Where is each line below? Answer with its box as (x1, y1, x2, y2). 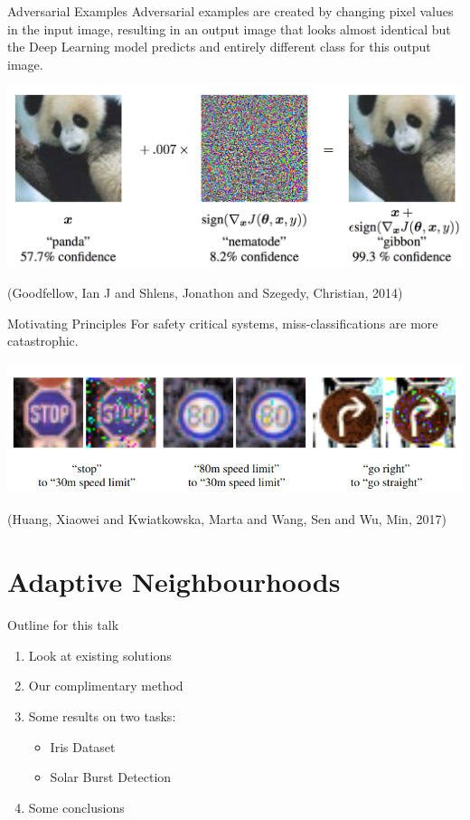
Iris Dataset (50, 737, 116, 756)
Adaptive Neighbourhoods (7, 563, 341, 600)
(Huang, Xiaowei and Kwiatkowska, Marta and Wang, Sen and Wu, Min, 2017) (7, 510, 446, 529)
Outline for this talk (7, 615, 119, 634)
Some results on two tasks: (28, 706, 176, 725)
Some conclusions (28, 797, 125, 816)
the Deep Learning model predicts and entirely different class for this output (7, 37, 431, 56)
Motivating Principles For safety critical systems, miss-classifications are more (7, 313, 438, 332)
